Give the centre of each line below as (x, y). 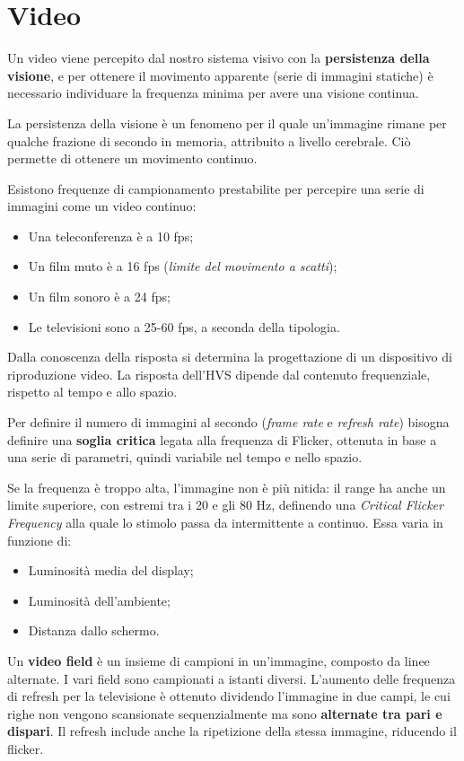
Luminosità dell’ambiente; (99, 600)
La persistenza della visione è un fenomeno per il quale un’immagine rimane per (227, 122)
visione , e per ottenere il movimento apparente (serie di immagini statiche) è (220, 75)
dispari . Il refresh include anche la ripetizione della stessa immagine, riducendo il (232, 731)
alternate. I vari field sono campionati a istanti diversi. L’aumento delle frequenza (232, 678)
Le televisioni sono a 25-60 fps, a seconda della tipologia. (184, 326)
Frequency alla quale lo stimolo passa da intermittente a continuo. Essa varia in (225, 522)
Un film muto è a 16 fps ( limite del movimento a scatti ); (183, 266)
